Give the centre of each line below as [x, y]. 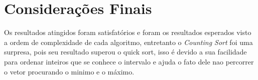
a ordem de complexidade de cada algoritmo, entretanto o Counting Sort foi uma [128, 42]
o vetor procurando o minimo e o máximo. [69, 71]
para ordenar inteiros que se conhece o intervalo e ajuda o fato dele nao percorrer [129, 61]
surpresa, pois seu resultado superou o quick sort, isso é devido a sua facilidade [125, 52]
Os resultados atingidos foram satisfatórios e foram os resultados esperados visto [128, 32]
